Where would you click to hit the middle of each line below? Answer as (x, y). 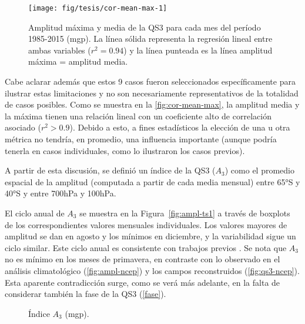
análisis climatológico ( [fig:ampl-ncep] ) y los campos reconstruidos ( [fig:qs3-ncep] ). (152, 270)
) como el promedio (259, 170)
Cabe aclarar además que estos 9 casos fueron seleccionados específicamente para (150, 81)
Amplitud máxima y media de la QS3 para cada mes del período (145, 27)
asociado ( (23, 127)
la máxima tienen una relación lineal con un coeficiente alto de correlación (138, 116)
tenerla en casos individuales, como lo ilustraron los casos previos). (125, 150)
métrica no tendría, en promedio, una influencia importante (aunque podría (141, 139)
